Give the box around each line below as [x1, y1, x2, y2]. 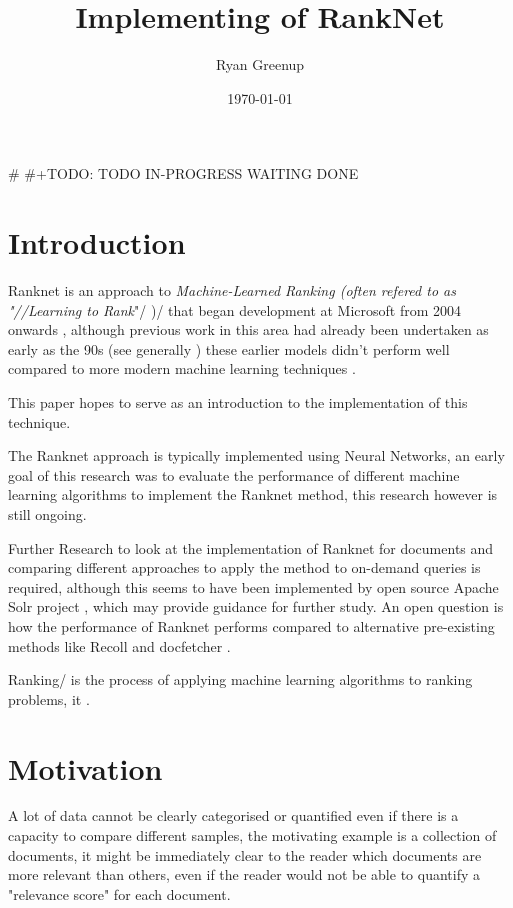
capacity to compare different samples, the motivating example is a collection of [8, 825, 497, 846]
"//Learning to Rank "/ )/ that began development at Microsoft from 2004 [8, 299, 462, 320]
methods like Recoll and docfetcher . [8, 635, 231, 656]
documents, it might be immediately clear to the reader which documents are [8, 844, 482, 865]
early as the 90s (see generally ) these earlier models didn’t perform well [8, 338, 450, 359]
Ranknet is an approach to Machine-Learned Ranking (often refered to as [8, 280, 456, 301]
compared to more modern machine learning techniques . [8, 358, 356, 379]
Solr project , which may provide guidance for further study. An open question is [8, 596, 504, 617]
